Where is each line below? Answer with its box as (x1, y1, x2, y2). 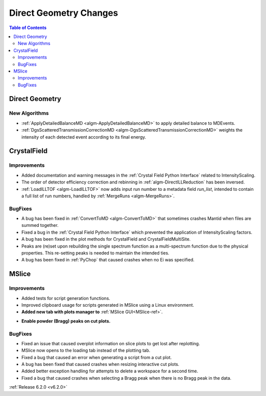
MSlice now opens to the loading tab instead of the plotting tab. (21, 348, 150, 354)
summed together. (21, 222, 59, 228)
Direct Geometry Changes (9, 7, 118, 18)
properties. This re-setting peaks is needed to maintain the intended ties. (21, 250, 169, 256)
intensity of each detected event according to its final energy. (21, 134, 146, 140)
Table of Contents (9, 25, 47, 31)
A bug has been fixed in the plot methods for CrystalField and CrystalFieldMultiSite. (21, 236, 191, 242)
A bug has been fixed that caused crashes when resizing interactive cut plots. (21, 361, 180, 367)
